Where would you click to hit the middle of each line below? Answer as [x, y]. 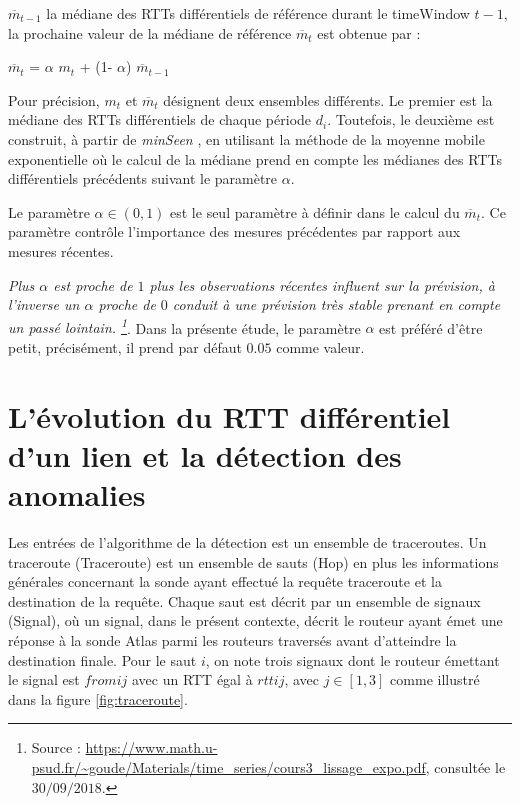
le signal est [44, 679]
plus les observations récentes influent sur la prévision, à [322, 284]
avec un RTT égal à [192, 679]
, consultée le [465, 767]
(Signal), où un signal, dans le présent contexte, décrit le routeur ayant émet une [255, 620]
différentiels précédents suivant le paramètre [143, 178]
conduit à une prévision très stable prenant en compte [336, 304]
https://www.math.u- [151, 747]
